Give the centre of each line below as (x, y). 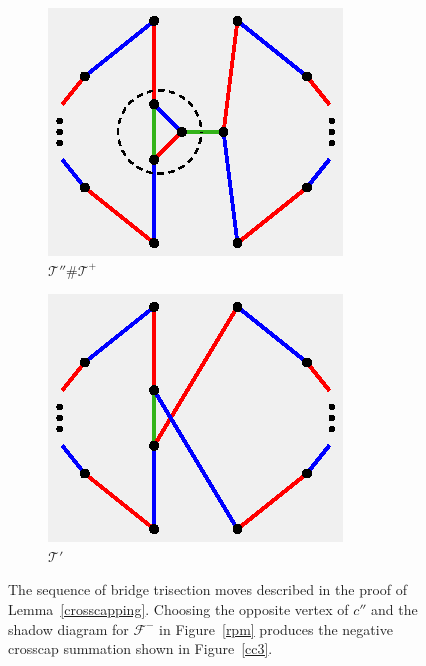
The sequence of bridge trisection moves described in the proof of (208, 589)
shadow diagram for (68, 628)
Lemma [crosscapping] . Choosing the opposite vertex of (178, 608)
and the (394, 608)
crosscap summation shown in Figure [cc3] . (140, 648)
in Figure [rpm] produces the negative (276, 628)
